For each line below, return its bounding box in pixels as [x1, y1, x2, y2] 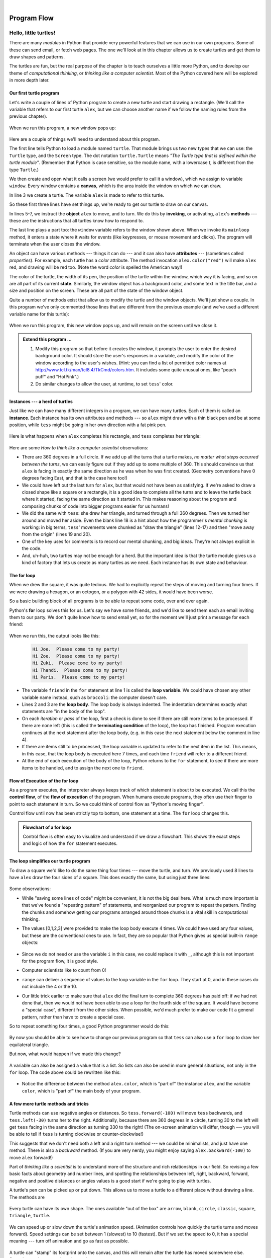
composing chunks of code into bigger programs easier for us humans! [22, 503, 169, 509]
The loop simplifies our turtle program [9, 858, 90, 864]
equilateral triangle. [9, 1042, 50, 1048]
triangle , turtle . [9, 1213, 51, 1219]
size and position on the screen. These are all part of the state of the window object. [9, 287, 184, 294]
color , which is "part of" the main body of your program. [22, 1087, 141, 1094]
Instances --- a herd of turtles [9, 398, 73, 405]
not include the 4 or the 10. [22, 984, 77, 990]
